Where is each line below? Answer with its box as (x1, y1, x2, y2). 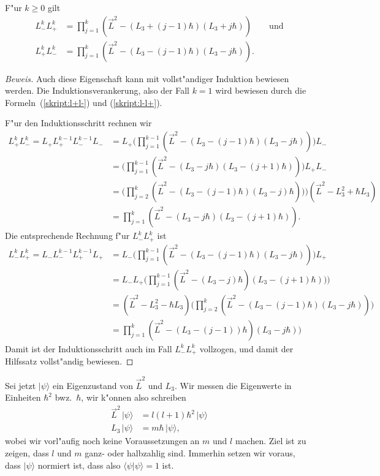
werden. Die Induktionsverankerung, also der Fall (5, 84, 189, 97)
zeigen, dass (5, 447, 49, 459)
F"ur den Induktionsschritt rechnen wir (5, 116, 152, 129)
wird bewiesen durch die (215, 84, 306, 97)
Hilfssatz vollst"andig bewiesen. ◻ (5, 355, 134, 368)
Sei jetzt (5, 379, 36, 391)
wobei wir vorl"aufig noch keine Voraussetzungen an (5, 434, 200, 447)
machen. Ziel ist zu (235, 434, 306, 447)
